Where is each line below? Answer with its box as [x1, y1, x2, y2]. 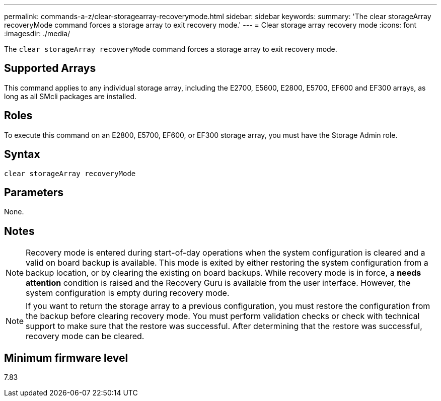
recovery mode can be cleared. [26, 331, 144, 342]
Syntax [4, 148, 40, 161]
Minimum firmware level [4, 351, 128, 364]
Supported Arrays [4, 62, 96, 75]
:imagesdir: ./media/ [4, 29, 70, 38]
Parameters [4, 186, 63, 199]
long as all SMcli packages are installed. [4, 92, 136, 101]
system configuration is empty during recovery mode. [26, 288, 230, 298]
